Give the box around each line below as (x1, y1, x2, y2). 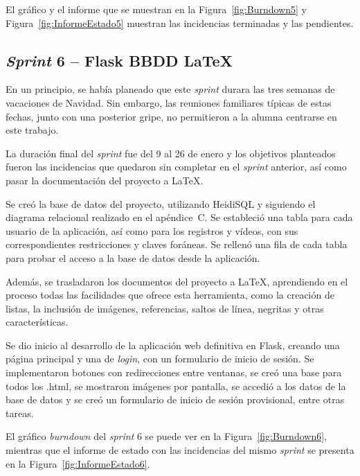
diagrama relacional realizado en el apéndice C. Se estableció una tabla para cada (6, 210, 353, 224)
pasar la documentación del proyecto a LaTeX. (6, 173, 204, 187)
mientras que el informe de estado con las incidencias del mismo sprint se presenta (6, 443, 354, 457)
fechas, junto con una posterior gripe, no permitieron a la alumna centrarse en (6, 109, 337, 123)
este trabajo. (6, 123, 59, 137)
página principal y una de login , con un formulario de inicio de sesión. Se (6, 351, 314, 366)
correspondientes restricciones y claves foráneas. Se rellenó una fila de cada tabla (6, 237, 348, 252)
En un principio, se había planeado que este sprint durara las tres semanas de (6, 82, 335, 96)
